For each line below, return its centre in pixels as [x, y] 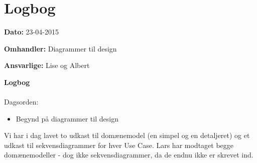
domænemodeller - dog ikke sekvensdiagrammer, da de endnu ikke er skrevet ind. [129, 155]
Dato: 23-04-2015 [31, 32]
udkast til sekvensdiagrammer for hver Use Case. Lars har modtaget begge [119, 145]
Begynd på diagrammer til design [67, 118]
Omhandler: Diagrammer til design [60, 48]
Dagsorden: [21, 102]
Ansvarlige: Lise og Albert [47, 65]
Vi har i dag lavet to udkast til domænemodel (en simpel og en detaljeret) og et [127, 135]
